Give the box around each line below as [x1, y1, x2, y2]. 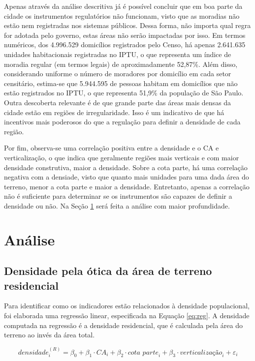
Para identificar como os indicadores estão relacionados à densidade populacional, [4, 301, 250, 311]
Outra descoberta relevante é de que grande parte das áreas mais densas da [4, 97, 231, 107]
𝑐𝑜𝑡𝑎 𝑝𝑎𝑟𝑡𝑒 [127, 349, 159, 356]
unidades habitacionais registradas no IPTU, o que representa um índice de [4, 49, 231, 59]
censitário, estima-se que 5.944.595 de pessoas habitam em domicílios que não [4, 78, 238, 88]
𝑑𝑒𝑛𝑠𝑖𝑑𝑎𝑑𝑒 [18, 349, 49, 356]
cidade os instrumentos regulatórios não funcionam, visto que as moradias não [4, 10, 240, 21]
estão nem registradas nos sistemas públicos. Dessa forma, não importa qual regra [4, 20, 251, 30]
